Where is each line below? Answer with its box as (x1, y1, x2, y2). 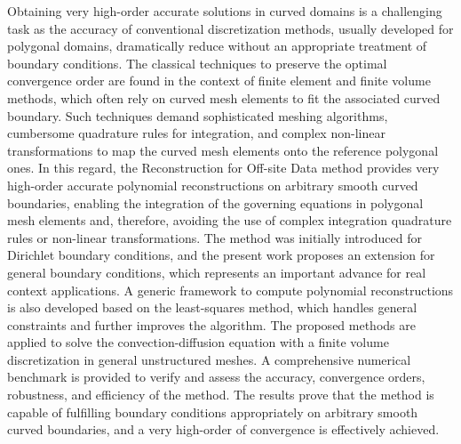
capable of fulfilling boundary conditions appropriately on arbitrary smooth (7, 402, 418, 421)
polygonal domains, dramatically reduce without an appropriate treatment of (7, 36, 427, 55)
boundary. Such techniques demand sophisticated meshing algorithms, (7, 106, 388, 125)
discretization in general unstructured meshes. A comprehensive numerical (7, 350, 411, 368)
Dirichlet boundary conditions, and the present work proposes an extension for (7, 246, 435, 264)
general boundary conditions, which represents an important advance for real (7, 262, 426, 281)
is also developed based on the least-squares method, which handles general (7, 298, 417, 317)
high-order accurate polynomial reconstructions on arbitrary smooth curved (7, 175, 418, 194)
